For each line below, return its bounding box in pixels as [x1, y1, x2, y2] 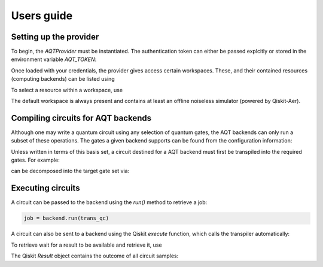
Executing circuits [11, 183, 80, 193]
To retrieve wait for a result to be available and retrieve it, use [11, 241, 162, 248]
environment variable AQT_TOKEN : [11, 56, 97, 63]
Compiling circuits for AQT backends [11, 113, 152, 123]
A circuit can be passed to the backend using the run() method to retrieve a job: [11, 199, 208, 206]
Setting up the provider [11, 32, 99, 42]
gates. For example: [11, 156, 60, 164]
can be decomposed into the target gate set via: [11, 168, 130, 175]
